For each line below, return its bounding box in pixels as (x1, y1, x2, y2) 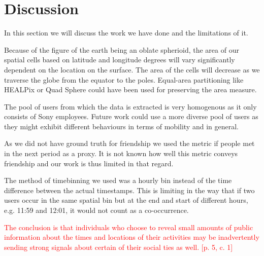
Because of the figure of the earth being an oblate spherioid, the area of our (4, 44, 239, 55)
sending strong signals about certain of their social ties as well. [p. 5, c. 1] (4, 241, 233, 252)
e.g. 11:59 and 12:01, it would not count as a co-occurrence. (4, 205, 189, 215)
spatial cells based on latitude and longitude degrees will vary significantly (4, 54, 235, 65)
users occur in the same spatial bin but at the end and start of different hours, (4, 195, 248, 205)
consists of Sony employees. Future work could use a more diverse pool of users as (4, 111, 258, 122)
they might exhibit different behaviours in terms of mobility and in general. (4, 121, 239, 131)
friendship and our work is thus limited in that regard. (4, 158, 174, 168)
